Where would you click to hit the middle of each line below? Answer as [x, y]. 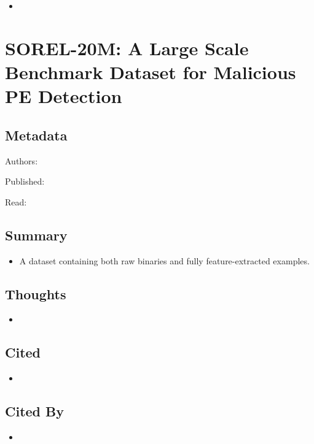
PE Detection [64, 96]
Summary [36, 235]
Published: [25, 181]
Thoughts [36, 293]
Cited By [34, 411]
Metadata [36, 135]
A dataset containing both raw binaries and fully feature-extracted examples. [164, 260]
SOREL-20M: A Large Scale [127, 48]
